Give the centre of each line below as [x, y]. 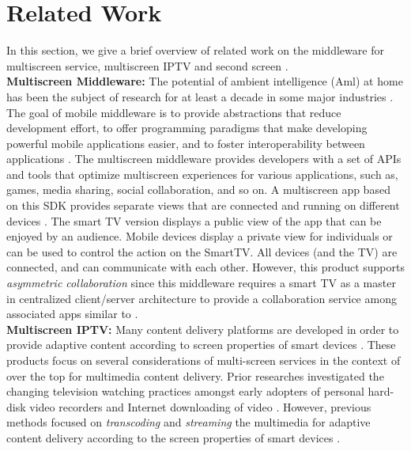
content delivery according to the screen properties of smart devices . [173, 437]
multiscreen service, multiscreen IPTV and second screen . [147, 65]
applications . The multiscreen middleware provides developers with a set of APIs [204, 159]
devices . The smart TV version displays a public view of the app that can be [194, 220]
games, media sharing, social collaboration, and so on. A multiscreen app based [198, 189]
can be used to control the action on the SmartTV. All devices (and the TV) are [202, 251]
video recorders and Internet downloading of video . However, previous [200, 406]
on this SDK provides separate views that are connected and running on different [203, 205]
